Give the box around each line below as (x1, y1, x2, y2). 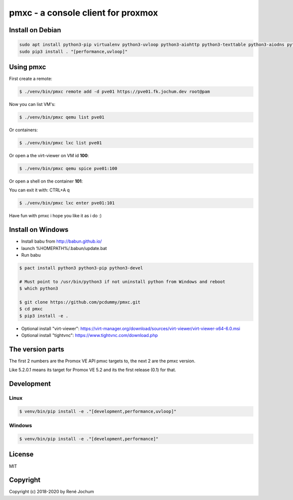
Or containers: (9, 127, 38, 133)
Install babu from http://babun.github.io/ (21, 238, 102, 244)
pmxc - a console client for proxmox (9, 7, 158, 18)
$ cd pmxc (19, 306, 43, 312)
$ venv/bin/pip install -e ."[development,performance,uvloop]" (19, 408, 177, 414)
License (9, 450, 34, 458)
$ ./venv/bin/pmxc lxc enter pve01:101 (19, 200, 115, 206)
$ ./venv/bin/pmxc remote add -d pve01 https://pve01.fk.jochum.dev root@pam (19, 89, 210, 95)
